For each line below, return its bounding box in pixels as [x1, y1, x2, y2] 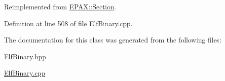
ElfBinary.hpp [4, 51, 46, 61]
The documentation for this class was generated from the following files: [4, 35, 222, 45]
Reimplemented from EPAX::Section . [4, 1, 116, 11]
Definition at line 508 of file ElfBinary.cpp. [4, 18, 133, 28]
